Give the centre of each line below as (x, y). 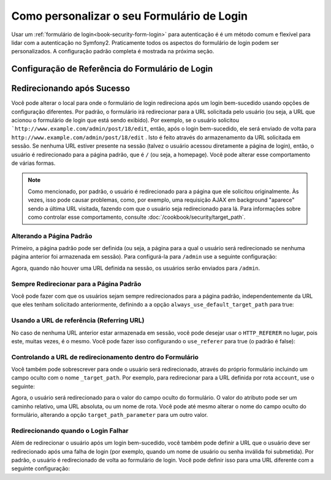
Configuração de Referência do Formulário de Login (112, 69)
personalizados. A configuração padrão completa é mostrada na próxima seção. (113, 51)
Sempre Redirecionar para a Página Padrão (76, 284)
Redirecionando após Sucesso (71, 89)
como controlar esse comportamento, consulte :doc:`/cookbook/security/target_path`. (137, 217)
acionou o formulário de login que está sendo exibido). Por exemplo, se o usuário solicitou (125, 120)
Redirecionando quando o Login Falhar (70, 430)
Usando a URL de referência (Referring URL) (78, 321)
